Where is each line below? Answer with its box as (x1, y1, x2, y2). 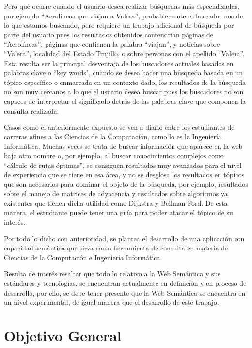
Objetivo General (4, 326, 122, 345)
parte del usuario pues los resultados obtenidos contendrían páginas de (4, 29, 213, 39)
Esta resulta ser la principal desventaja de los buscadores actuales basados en (4, 58, 234, 68)
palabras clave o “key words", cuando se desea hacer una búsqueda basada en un (4, 67, 243, 78)
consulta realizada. (4, 105, 59, 116)
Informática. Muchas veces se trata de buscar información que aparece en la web (4, 141, 243, 151)
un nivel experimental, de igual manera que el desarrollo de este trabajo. (4, 297, 219, 307)
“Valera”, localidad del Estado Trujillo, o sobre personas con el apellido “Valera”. (4, 48, 245, 58)
